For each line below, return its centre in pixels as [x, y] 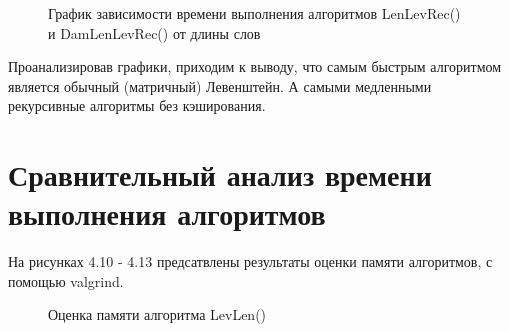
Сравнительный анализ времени [220, 174]
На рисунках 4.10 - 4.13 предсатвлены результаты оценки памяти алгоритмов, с [250, 261]
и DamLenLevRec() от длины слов [154, 32]
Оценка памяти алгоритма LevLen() [157, 314]
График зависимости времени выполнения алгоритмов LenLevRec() [254, 13]
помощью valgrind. [66, 280]
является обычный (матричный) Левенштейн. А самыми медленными [220, 85]
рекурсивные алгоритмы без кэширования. [137, 105]
